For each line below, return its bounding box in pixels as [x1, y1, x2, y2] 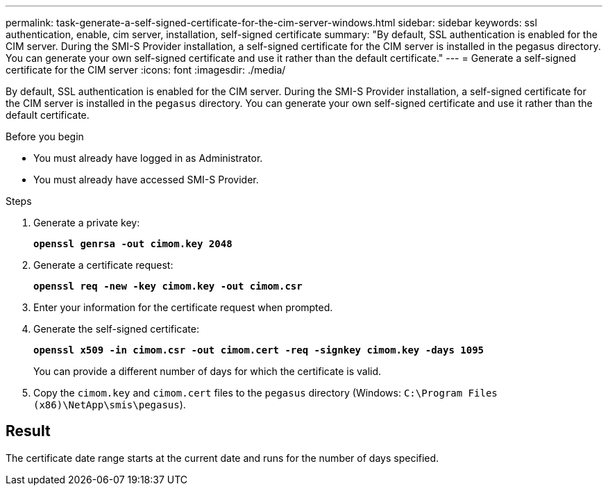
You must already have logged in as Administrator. [33, 152, 263, 164]
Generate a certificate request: [33, 259, 174, 271]
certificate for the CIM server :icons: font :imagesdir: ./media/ [6, 64, 286, 76]
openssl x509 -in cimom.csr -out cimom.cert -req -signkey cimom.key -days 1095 [33, 344, 484, 356]
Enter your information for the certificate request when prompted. [33, 301, 333, 313]
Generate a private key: [33, 217, 140, 228]
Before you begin [6, 131, 84, 142]
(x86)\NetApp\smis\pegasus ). [33, 399, 186, 410]
